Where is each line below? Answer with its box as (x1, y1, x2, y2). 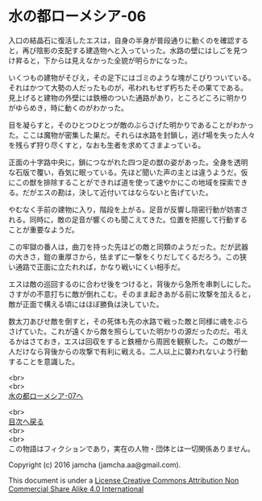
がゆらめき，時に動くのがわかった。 (8, 102, 129, 113)
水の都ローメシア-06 (8, 7, 147, 26)
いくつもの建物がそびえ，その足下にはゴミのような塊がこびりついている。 (8, 72, 256, 82)
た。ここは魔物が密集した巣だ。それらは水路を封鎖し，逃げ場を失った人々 (8, 130, 256, 139)
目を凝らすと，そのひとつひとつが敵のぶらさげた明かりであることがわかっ (8, 120, 255, 130)
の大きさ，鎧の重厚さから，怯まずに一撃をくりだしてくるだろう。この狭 (8, 251, 247, 262)
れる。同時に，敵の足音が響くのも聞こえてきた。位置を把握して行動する (8, 214, 247, 224)
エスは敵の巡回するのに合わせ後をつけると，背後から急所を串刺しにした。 (8, 279, 256, 288)
